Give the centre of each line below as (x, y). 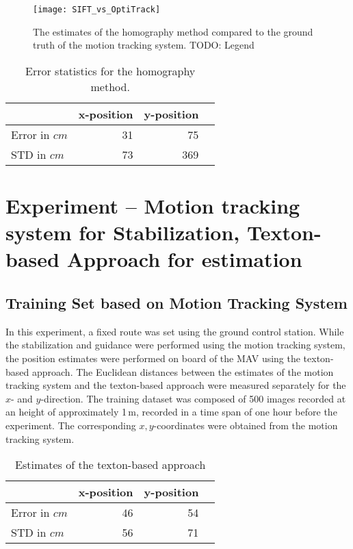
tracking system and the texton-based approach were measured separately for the (176, 385)
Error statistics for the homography (110, 71)
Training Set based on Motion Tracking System (176, 302)
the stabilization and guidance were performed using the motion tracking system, (175, 345)
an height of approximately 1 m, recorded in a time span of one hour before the (171, 412)
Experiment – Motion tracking (153, 206)
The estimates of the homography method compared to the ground (173, 31)
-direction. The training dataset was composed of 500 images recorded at (193, 398)
